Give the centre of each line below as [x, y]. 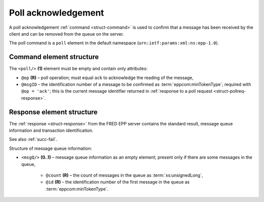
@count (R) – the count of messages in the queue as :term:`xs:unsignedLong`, [124, 175]
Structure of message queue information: [51, 148]
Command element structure [54, 57]
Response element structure [53, 112]
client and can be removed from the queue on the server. [66, 34]
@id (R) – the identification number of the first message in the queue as [118, 182]
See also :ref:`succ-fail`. [33, 140]
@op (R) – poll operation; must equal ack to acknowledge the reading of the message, [107, 78]
